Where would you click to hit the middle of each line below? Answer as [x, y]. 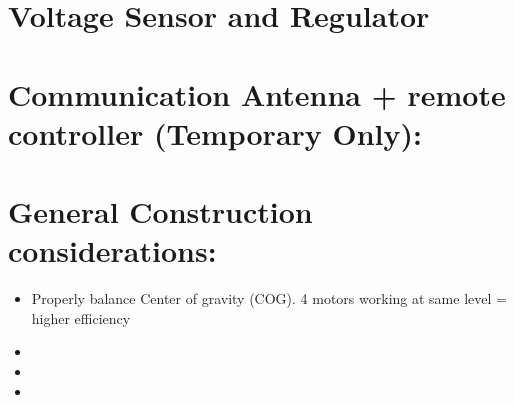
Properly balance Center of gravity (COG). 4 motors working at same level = [269, 298]
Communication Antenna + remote [257, 93]
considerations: [112, 250]
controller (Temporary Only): [215, 132]
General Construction [160, 211]
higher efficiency [81, 317]
